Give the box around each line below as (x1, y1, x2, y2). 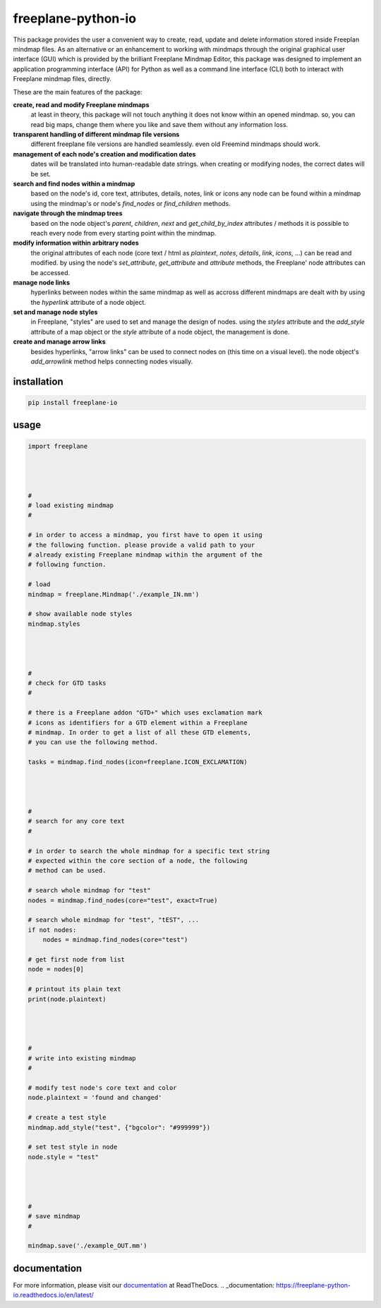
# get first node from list (28, 955, 125, 963)
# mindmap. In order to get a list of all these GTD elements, (28, 728, 252, 737)
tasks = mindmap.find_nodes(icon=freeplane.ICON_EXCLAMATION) (28, 758, 248, 766)
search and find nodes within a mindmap (13, 180, 135, 188)
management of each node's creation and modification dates (13, 150, 196, 158)
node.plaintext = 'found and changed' (28, 1094, 162, 1102)
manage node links (13, 278, 71, 286)
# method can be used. (28, 866, 107, 875)
